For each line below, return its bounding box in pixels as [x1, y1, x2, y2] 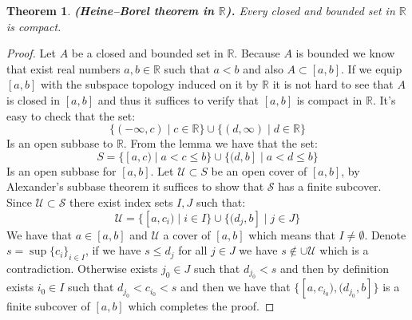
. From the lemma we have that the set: [123, 135, 318, 152]
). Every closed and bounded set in [225, 2, 395, 18]
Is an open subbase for [6, 162, 117, 179]
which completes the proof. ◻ [128, 298, 275, 314]
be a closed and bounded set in [71, 45, 224, 61]
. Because [234, 45, 280, 61]
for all [178, 242, 208, 259]
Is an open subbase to [6, 135, 113, 152]
